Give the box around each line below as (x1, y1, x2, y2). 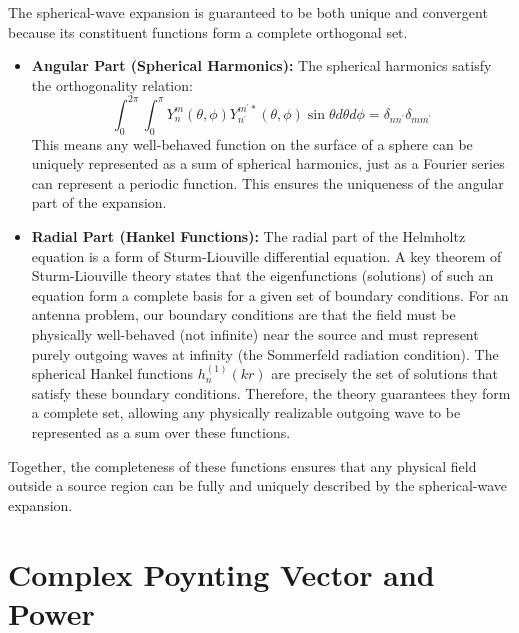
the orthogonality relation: (31, 74, 193, 95)
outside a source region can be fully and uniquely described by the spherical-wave (8, 475, 508, 496)
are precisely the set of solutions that (271, 363, 499, 384)
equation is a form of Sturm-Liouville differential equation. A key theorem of (31, 245, 502, 266)
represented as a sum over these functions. (31, 421, 291, 442)
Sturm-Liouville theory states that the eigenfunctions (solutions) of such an (31, 265, 494, 286)
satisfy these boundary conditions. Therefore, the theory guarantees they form (31, 382, 511, 403)
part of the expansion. (31, 192, 167, 213)
